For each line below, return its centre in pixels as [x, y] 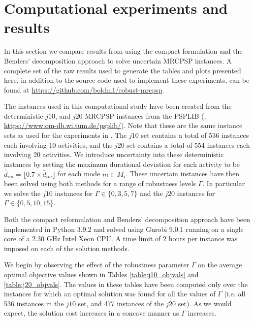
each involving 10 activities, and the [58, 144]
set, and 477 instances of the [121, 303]
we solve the [22, 193]
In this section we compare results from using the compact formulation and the [123, 51]
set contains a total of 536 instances [195, 135]
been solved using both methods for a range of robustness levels [100, 183]
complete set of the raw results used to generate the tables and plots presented [123, 70]
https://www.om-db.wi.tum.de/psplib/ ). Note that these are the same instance [123, 125]
